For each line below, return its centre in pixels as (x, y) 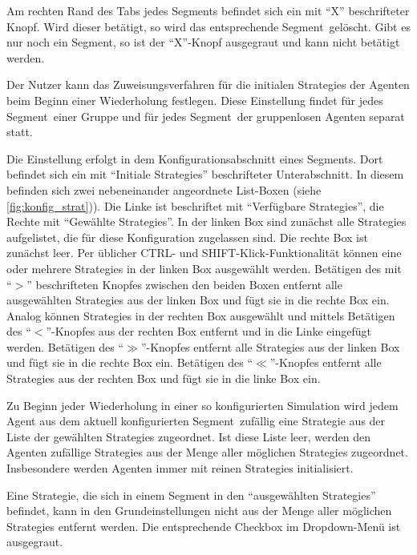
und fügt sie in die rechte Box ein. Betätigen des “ (130, 362)
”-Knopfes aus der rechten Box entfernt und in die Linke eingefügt (208, 331)
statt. (20, 132)
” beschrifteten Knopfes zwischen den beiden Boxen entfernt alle (184, 284)
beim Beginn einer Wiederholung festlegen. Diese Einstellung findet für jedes (195, 100)
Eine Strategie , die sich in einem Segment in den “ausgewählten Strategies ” (191, 495)
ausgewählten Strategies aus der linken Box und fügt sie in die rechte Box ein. (198, 300)
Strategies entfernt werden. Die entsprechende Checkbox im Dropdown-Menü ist (204, 526)
